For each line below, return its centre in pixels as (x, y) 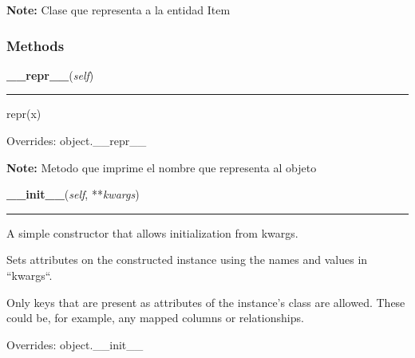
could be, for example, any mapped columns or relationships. (155, 318)
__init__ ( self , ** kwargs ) (73, 194)
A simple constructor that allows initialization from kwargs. (152, 232)
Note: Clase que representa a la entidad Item (119, 10)
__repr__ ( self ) (50, 75)
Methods (36, 45)
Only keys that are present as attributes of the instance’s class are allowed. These (206, 302)
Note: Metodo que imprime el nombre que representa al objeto (162, 167)
